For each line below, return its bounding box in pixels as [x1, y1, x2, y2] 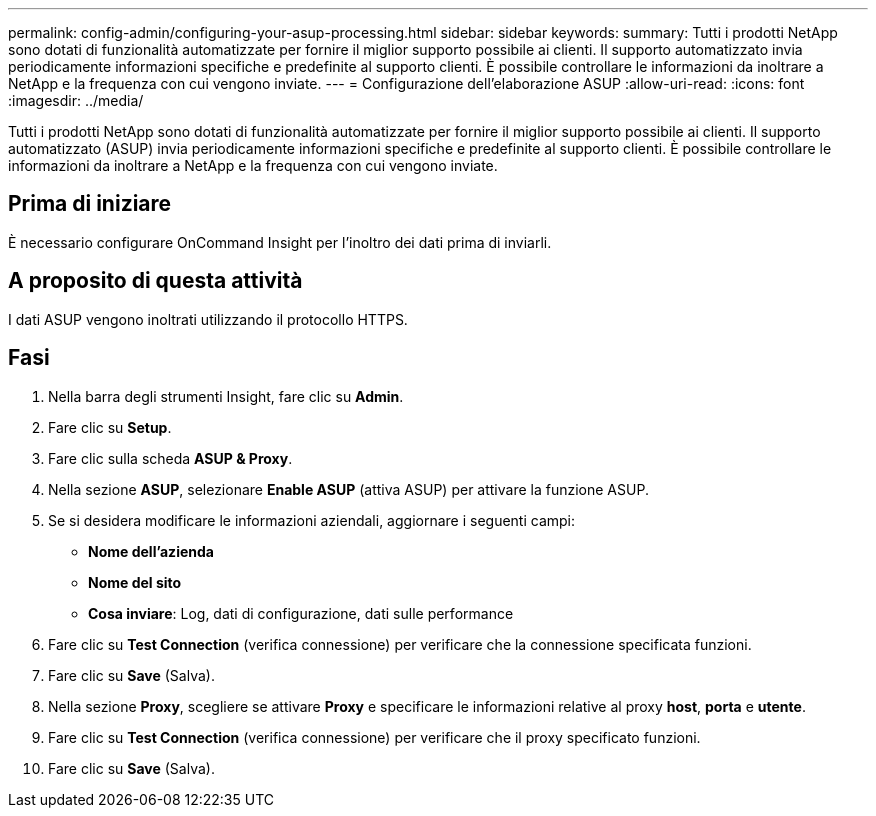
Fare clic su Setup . [48, 418, 172, 436]
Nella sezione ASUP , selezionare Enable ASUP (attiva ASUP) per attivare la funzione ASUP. [48, 480, 649, 498]
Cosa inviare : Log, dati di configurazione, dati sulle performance [88, 604, 514, 622]
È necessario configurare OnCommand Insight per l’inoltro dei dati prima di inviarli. [8, 233, 552, 251]
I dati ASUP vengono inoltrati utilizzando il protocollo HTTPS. [8, 310, 408, 328]
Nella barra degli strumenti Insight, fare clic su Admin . [48, 387, 404, 405]
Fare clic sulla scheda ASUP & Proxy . [48, 449, 293, 467]
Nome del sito [88, 573, 182, 591]
